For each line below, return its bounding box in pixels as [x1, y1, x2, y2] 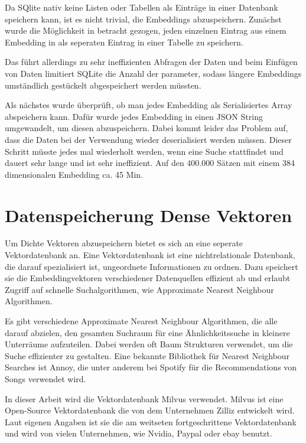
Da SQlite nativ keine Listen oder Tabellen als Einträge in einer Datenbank [5, 1, 278, 13]
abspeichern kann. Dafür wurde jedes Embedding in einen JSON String [5, 110, 263, 122]
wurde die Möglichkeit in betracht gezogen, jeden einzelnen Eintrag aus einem [5, 24, 287, 37]
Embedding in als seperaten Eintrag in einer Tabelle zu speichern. [5, 35, 243, 48]
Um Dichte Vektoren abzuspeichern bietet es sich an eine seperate [5, 237, 243, 249]
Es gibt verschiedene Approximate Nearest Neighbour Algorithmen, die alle [5, 315, 278, 327]
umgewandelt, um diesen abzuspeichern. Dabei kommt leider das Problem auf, [5, 122, 288, 134]
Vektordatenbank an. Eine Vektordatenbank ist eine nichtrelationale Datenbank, [5, 249, 295, 261]
